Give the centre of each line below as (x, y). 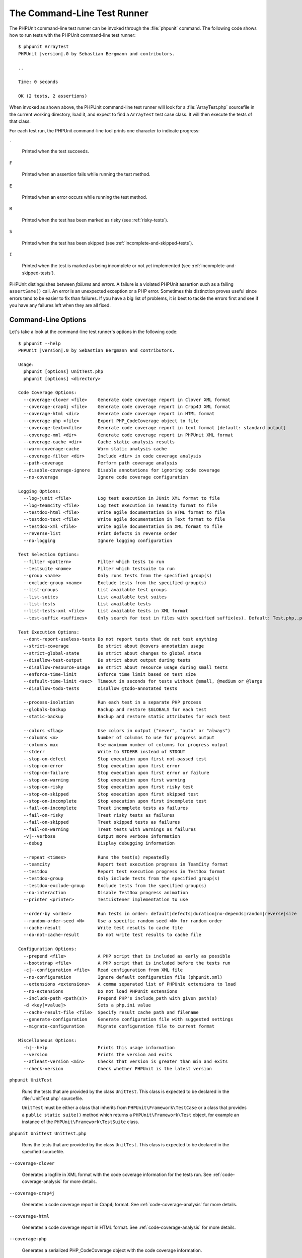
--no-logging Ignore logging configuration (98, 540)
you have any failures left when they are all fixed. (60, 305)
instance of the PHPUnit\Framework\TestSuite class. (81, 1122)
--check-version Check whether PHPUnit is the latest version (118, 1069)
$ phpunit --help (40, 343)
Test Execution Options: (49, 632)
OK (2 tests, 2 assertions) (53, 96)
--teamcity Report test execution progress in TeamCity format (126, 864)
